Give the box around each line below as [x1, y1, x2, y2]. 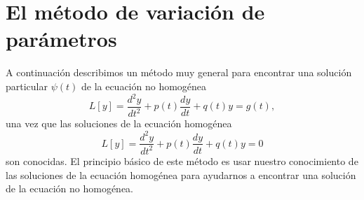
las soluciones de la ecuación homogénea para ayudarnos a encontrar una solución [6, 167, 356, 182]
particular [6, 78, 48, 93]
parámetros [6, 24, 117, 53]
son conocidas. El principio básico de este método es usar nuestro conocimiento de [6, 153, 358, 168]
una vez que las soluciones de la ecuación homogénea [6, 116, 232, 131]
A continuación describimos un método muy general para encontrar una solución [6, 65, 352, 80]
